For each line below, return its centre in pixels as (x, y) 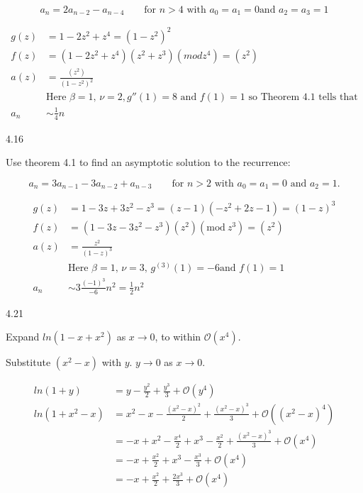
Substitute (28, 362)
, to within (178, 337)
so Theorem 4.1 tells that (303, 98)
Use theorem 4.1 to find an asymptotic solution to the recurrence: (148, 162)
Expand (23, 337)
